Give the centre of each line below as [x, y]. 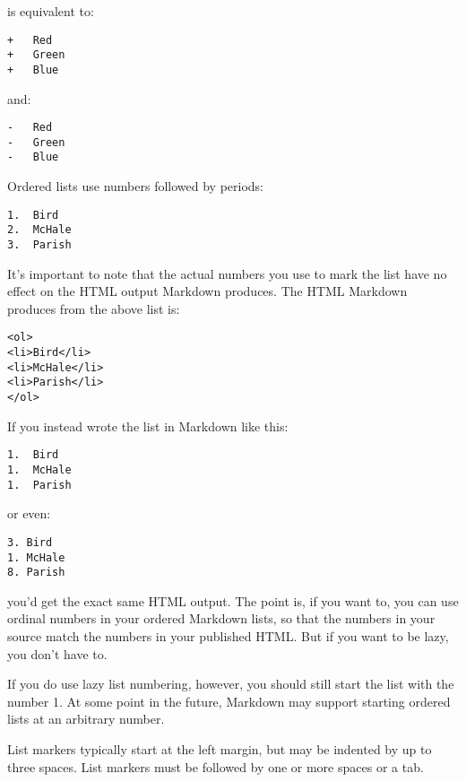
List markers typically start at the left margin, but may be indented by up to [220, 749]
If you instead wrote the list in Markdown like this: [148, 426]
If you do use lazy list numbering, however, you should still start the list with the [231, 684]
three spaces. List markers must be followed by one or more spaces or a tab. [216, 766]
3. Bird [30, 542]
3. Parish [39, 245]
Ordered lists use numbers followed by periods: [135, 186]
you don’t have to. [57, 653]
